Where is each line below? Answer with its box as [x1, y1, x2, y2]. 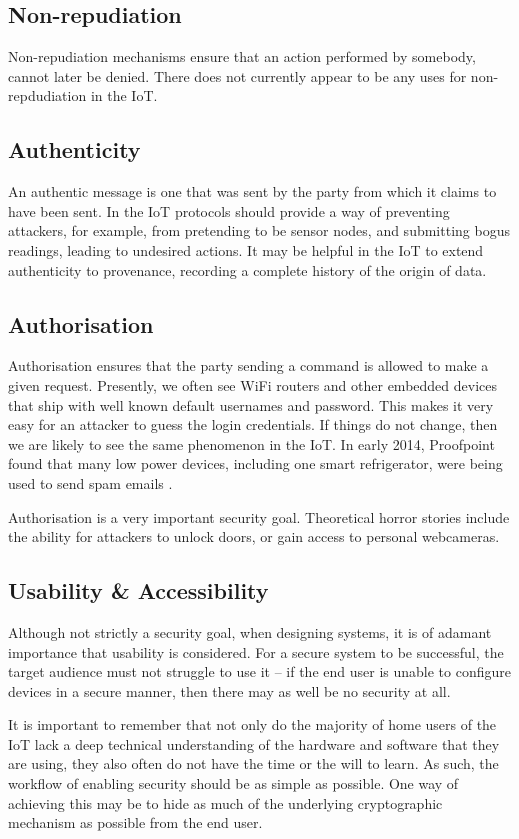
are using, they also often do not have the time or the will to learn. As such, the [8, 753, 499, 774]
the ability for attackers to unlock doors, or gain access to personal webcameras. [8, 526, 500, 547]
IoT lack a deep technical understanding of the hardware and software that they [8, 733, 500, 754]
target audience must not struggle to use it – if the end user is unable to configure [8, 661, 511, 682]
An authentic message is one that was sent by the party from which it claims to [8, 181, 497, 202]
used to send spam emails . [8, 472, 173, 493]
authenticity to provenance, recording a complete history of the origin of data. [8, 259, 487, 280]
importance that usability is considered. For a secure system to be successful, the [8, 641, 504, 662]
